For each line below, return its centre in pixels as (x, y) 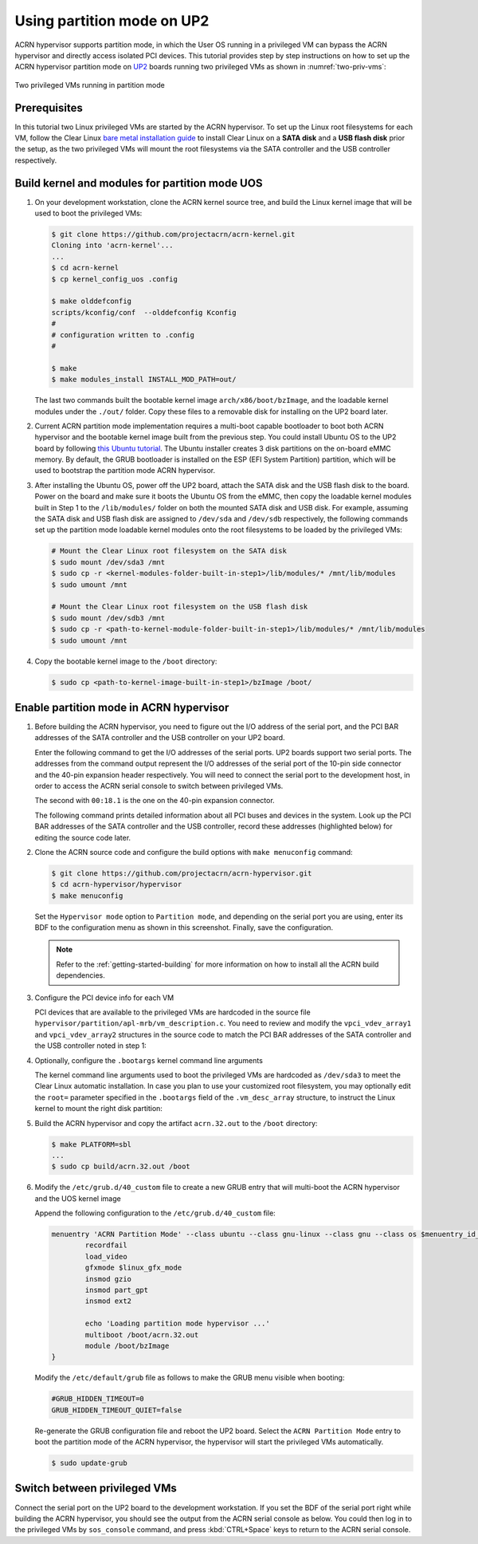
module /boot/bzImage (127, 1345)
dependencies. (80, 975)
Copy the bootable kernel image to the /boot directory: (126, 661)
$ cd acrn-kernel (85, 268)
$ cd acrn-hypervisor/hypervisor (117, 884)
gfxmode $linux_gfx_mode (133, 1268)
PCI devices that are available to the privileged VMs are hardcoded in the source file (172, 1012)
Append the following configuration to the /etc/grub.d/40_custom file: (155, 1213)
